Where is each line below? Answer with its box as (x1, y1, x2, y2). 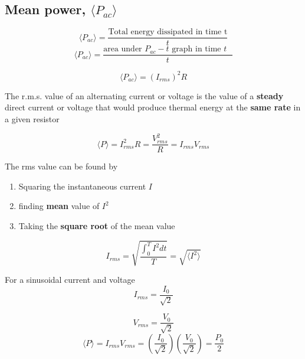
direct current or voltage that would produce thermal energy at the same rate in (5, 101, 301, 113)
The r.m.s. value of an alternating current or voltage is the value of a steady (5, 89, 284, 102)
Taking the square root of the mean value (18, 219, 175, 231)
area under (103, 45, 142, 54)
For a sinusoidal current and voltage (5, 273, 135, 286)
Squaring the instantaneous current (18, 179, 146, 192)
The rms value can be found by (5, 160, 118, 172)
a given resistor (5, 113, 60, 125)
